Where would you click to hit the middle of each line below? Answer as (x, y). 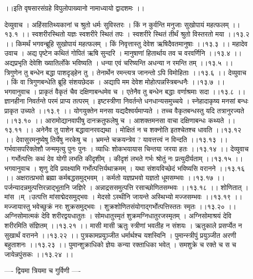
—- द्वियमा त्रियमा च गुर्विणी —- (43, 270)
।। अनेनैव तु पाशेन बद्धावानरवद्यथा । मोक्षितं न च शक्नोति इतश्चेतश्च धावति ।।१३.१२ (133, 130)
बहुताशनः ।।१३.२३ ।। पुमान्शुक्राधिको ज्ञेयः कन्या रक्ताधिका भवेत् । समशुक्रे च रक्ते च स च (120, 245)
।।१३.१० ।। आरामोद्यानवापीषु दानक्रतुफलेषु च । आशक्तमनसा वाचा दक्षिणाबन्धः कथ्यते (114, 120)
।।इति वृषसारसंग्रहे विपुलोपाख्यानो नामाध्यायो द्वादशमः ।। (74, 8)
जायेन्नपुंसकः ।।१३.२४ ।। (39, 254)
